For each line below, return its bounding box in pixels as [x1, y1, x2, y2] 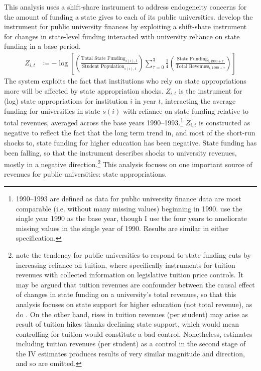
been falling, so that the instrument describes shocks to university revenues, [4, 147, 237, 158]
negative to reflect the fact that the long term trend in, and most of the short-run [4, 127, 255, 138]
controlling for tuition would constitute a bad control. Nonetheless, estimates [16, 328, 252, 339]
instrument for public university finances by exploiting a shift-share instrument [4, 21, 247, 32]
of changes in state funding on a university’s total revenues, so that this [16, 289, 236, 300]
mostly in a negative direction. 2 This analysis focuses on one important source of [4, 158, 252, 169]
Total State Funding [81, 55, 125, 61]
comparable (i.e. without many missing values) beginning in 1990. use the [16, 203, 242, 213]
